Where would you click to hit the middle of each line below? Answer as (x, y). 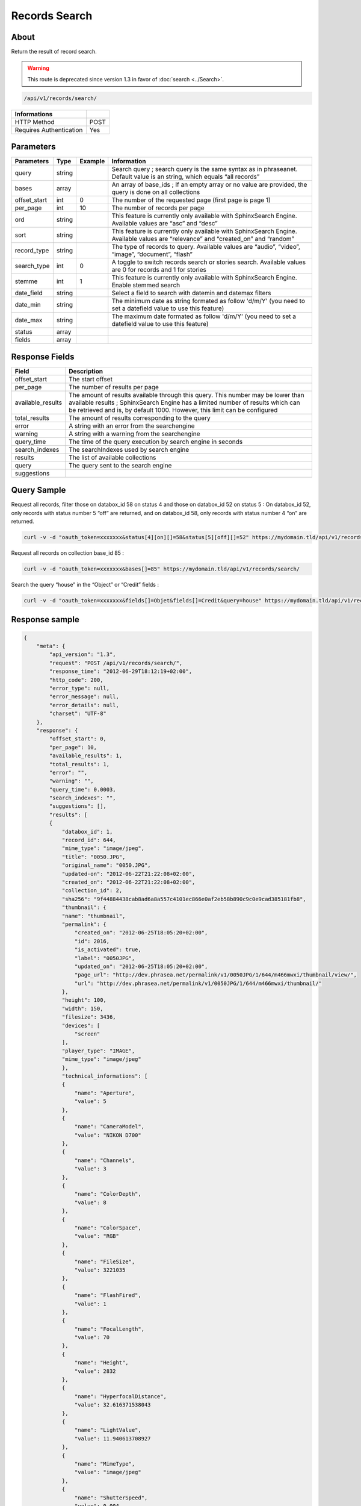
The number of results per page (114, 387)
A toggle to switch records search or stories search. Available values (209, 262)
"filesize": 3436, (89, 1017)
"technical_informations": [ (105, 1076)
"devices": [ (81, 1025)
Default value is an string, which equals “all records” (186, 177)
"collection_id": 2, (92, 891)
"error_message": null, (84, 697)
